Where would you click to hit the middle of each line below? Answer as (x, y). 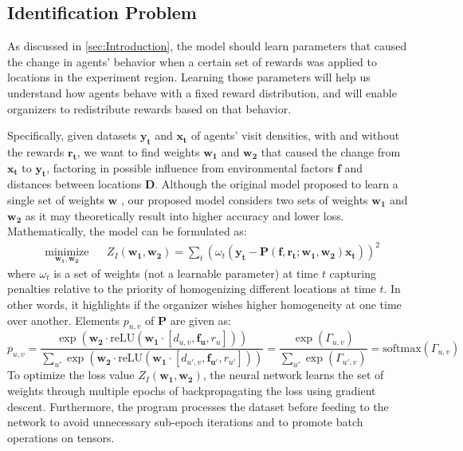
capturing (353, 273)
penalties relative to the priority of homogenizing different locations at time (192, 289)
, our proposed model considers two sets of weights (244, 199)
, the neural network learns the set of (293, 375)
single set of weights (56, 199)
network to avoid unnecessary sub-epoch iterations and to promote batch (185, 422)
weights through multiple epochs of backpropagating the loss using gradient (192, 390)
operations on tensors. (61, 437)
